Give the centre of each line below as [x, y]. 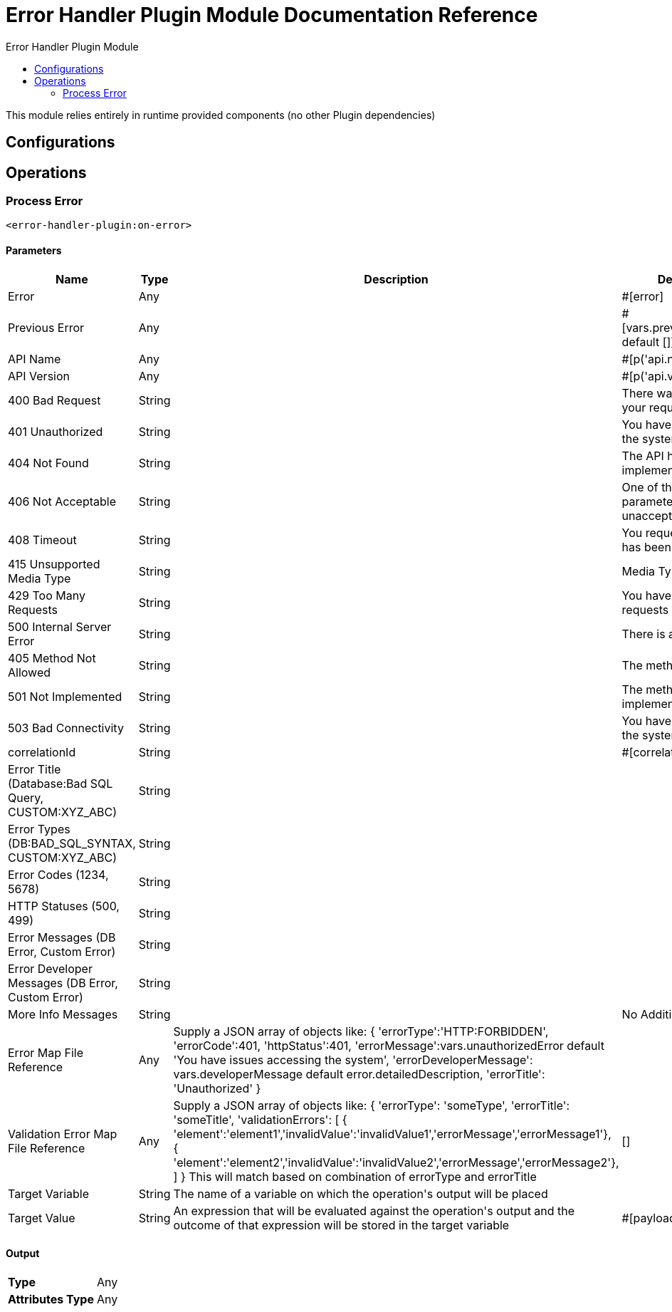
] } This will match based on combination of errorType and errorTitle [355, 1176]
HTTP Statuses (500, [64, 906]
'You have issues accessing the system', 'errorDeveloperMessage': [353, 1060]
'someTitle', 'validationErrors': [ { [260, 1119]
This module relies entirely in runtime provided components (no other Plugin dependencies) [221, 115]
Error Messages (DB [62, 937]
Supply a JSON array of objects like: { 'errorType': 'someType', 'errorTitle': [372, 1105]
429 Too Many [47, 595]
